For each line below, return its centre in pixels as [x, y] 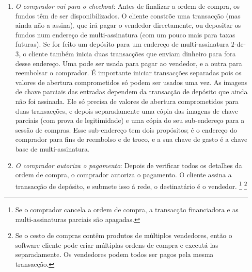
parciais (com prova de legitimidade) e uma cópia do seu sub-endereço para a [130, 120]
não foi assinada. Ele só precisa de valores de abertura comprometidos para [127, 101]
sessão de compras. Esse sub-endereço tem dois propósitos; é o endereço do [126, 129]
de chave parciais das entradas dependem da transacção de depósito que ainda [131, 92]
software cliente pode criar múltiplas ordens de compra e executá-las [117, 245]
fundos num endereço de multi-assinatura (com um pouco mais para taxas [125, 34]
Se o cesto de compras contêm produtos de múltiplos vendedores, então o [124, 235]
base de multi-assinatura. [52, 148]
